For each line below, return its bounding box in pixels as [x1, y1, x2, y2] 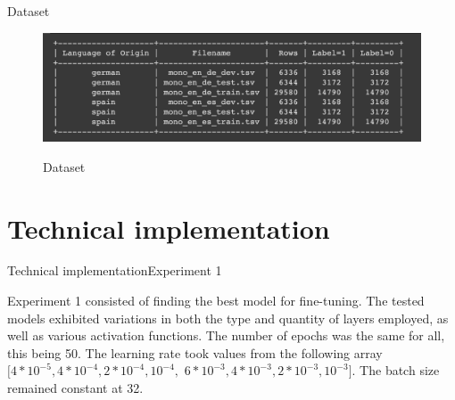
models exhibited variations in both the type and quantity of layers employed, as [7, 308, 449, 327]
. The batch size [352, 361, 440, 380]
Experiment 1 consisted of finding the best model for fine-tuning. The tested [7, 291, 425, 310]
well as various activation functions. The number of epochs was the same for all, [7, 326, 445, 345]
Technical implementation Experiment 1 [7, 261, 222, 280]
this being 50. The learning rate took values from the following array [7, 343, 383, 362]
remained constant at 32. [7, 379, 144, 397]
